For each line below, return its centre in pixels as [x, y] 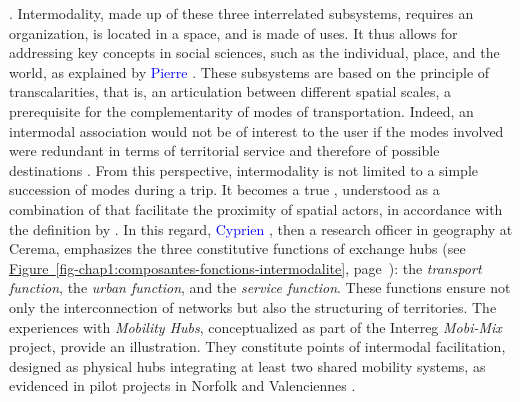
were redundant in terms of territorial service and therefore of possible [224, 150]
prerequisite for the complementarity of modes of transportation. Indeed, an [241, 110]
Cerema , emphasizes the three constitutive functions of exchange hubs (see [237, 248]
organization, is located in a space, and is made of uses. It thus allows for [233, 32]
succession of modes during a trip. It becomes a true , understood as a [224, 189]
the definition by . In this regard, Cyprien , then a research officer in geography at [261, 228]
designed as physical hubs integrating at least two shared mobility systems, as [247, 365]
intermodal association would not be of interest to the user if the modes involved [256, 130]
